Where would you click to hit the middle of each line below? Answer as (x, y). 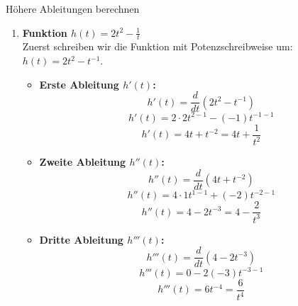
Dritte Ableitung (81, 239)
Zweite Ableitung (83, 162)
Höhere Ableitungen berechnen (73, 8)
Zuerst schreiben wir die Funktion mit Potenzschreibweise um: (158, 46)
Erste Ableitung (79, 84)
